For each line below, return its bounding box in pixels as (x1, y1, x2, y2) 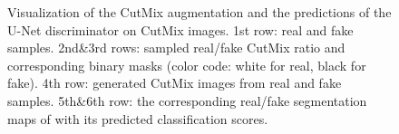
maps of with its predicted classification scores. (7, 109, 268, 128)
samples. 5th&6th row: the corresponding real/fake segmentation (7, 91, 367, 110)
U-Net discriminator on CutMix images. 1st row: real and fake (7, 20, 354, 39)
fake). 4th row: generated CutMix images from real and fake (7, 73, 342, 92)
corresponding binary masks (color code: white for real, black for (7, 55, 366, 74)
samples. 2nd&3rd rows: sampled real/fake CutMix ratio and (7, 38, 345, 57)
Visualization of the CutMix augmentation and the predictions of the (7, 3, 392, 21)
